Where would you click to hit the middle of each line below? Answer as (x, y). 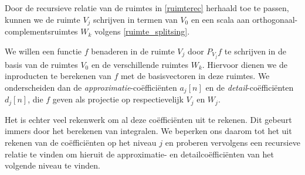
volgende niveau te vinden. (52, 165)
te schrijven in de (255, 51)
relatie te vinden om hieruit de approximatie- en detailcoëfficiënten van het (139, 154)
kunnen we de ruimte (43, 19)
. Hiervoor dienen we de (245, 64)
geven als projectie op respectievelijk (118, 99)
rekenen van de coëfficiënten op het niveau (81, 143)
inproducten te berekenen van (58, 76)
